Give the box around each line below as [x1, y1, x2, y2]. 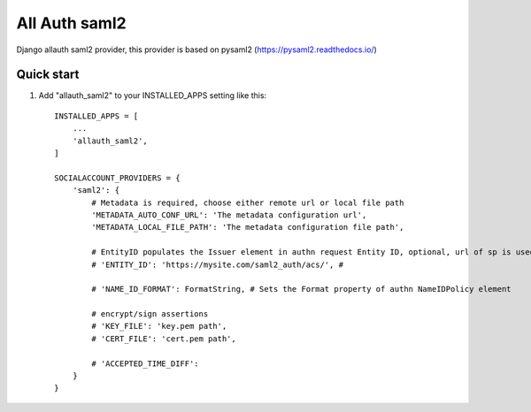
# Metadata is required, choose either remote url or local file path [91, 197, 404, 208]
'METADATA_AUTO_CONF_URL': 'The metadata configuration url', [91, 210, 367, 220]
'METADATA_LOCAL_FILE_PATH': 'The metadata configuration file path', [91, 222, 404, 233]
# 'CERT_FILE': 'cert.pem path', [91, 333, 236, 344]
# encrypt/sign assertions [91, 309, 209, 319]
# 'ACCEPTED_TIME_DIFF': [91, 358, 199, 369]
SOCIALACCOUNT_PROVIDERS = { [54, 172, 181, 183]
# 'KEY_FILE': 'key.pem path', [91, 321, 227, 332]
